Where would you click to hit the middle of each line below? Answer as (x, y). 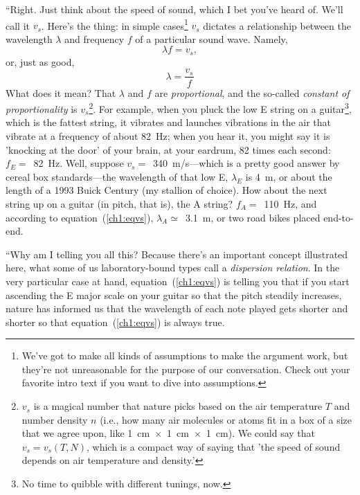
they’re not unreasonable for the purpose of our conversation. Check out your (186, 369)
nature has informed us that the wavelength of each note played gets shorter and (177, 308)
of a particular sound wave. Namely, (211, 38)
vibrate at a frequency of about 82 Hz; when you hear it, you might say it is (168, 135)
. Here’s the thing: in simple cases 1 (115, 24)
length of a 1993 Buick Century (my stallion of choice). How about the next (166, 190)
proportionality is (42, 108)
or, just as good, (40, 61)
